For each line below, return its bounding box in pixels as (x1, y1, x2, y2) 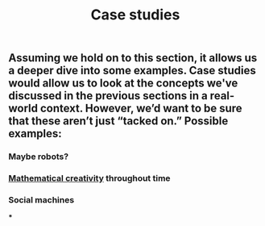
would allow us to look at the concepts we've (8, 77, 238, 90)
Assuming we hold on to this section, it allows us (8, 51, 258, 65)
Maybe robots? (8, 151, 69, 162)
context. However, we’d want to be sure (39, 102, 243, 115)
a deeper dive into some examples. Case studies (8, 64, 256, 77)
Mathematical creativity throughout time (8, 173, 171, 184)
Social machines (8, 194, 75, 205)
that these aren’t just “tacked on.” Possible (8, 115, 229, 128)
